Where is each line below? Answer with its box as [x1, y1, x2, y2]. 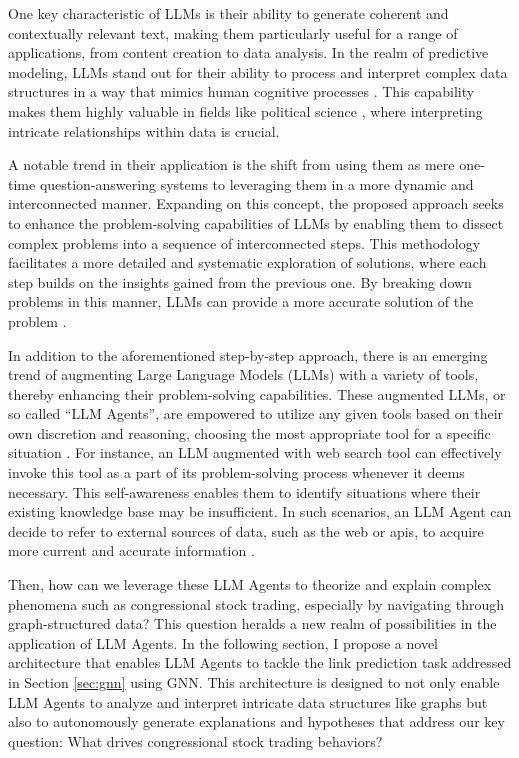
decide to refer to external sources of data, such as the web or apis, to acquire [8, 520, 484, 541]
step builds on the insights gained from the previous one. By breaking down [8, 271, 472, 292]
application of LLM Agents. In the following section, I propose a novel [8, 632, 438, 653]
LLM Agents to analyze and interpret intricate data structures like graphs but [8, 691, 488, 712]
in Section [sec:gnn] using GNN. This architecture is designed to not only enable [8, 672, 500, 692]
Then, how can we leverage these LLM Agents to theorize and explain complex [8, 574, 492, 595]
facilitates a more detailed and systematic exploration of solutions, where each [8, 252, 487, 273]
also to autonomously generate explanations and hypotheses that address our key [8, 711, 505, 732]
